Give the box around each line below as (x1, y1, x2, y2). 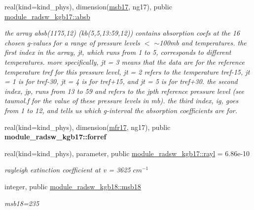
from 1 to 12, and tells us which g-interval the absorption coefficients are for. (4, 105, 237, 115)
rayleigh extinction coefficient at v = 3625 (4, 165, 131, 175)
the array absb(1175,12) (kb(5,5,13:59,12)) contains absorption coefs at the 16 (4, 28, 240, 38)
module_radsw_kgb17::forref (4, 131, 107, 142)
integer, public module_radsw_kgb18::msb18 (4, 181, 141, 191)
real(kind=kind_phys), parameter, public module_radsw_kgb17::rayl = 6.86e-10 (4, 148, 250, 158)
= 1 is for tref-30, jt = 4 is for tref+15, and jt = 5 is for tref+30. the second (4, 76, 238, 86)
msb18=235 (4, 198, 39, 208)
